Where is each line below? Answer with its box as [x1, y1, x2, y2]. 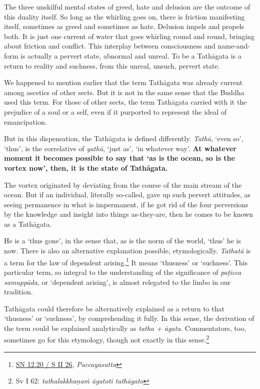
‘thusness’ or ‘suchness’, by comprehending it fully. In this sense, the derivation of [4, 313, 254, 323]
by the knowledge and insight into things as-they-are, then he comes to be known [4, 209, 253, 219]
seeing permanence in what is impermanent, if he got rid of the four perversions [4, 199, 248, 209]
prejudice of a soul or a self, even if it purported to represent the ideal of [4, 106, 226, 117]
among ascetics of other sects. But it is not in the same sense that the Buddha [4, 87, 244, 97]
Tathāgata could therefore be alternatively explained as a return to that [4, 303, 224, 313]
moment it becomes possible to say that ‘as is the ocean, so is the [4, 153, 235, 163]
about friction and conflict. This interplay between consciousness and [4, 41, 215, 51]
